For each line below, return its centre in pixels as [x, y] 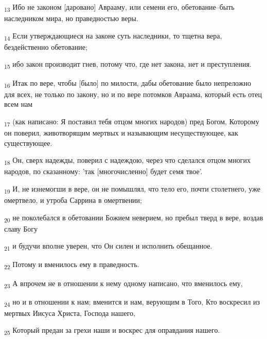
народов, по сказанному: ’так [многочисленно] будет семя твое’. [103, 171]
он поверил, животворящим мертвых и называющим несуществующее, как [121, 133]
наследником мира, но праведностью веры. [71, 18]
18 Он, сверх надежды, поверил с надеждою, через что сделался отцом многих [127, 161]
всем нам [19, 104]
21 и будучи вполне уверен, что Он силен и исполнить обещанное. [108, 247]
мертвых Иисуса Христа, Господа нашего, [70, 313]
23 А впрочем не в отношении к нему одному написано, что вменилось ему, [123, 284]
